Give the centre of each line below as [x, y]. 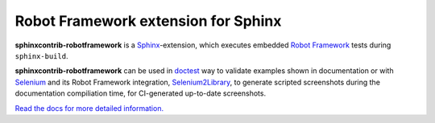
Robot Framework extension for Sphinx [148, 21]
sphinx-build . [41, 55]
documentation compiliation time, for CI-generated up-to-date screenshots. [140, 93]
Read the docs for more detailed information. [89, 108]
